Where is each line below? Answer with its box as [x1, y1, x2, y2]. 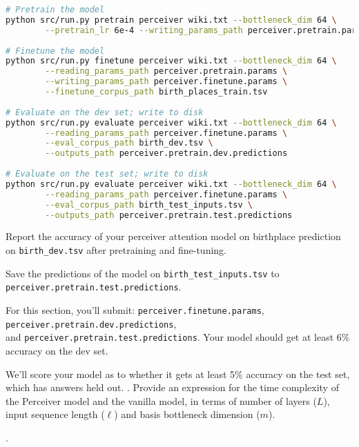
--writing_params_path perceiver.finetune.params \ [45, 77, 288, 87]
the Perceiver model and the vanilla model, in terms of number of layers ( [6, 393, 317, 408]
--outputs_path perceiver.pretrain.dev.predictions [45, 148, 288, 159]
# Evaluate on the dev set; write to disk [6, 107, 204, 117]
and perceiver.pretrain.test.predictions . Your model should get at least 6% [6, 330, 350, 344]
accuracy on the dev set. [6, 343, 108, 357]
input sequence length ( [6, 407, 105, 421]
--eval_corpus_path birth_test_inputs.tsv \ [45, 199, 253, 210]
